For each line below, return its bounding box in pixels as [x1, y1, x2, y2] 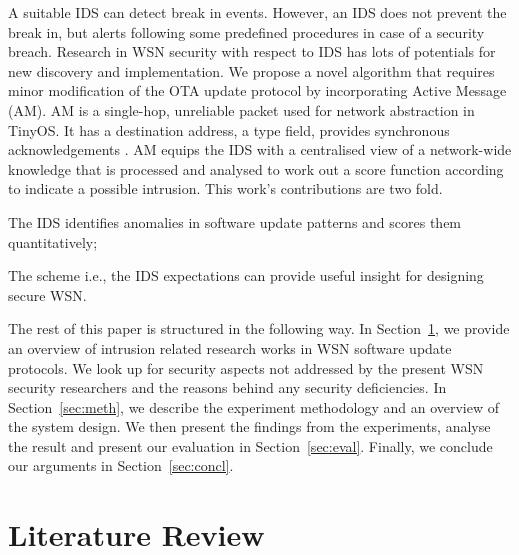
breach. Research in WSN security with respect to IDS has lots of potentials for [8, 41, 496, 62]
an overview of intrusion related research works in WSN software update [8, 337, 452, 358]
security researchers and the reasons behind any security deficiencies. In [8, 377, 447, 398]
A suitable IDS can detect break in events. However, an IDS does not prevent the [8, 2, 507, 22]
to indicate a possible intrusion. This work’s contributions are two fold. [8, 178, 443, 199]
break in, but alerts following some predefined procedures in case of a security [8, 21, 485, 42]
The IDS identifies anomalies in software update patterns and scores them [8, 211, 462, 232]
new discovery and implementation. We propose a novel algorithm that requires [8, 60, 495, 81]
